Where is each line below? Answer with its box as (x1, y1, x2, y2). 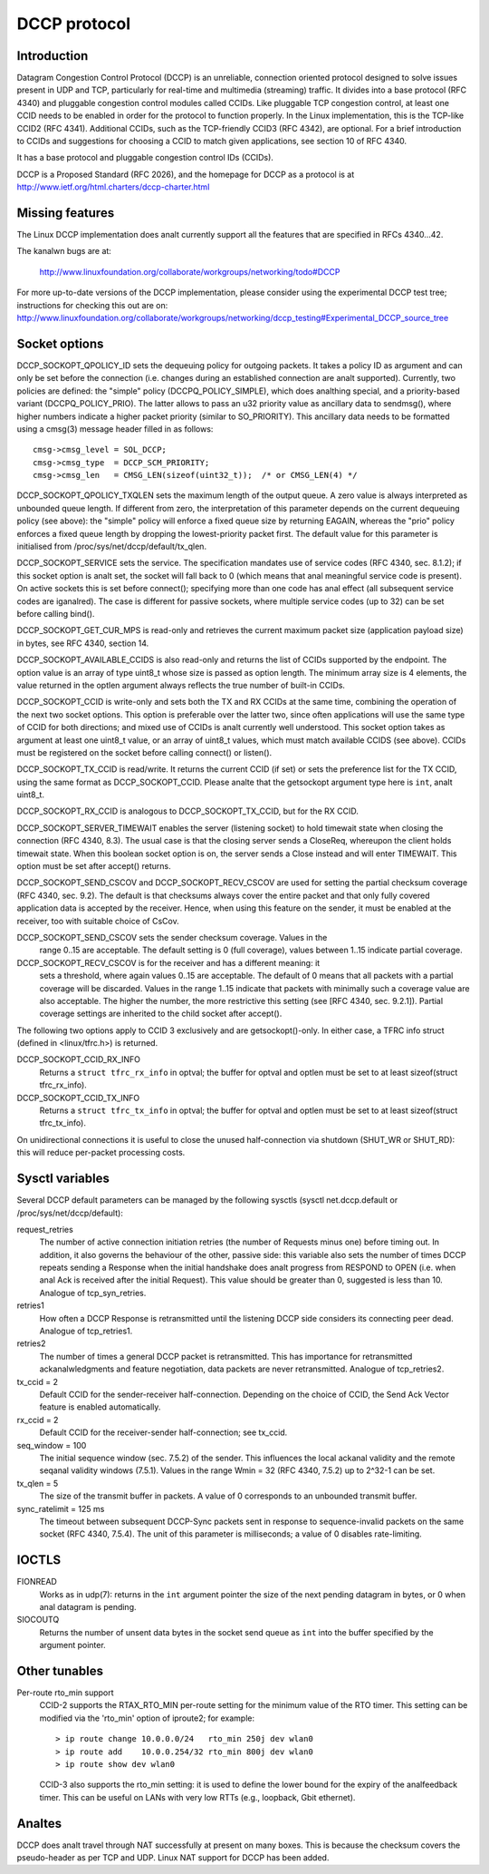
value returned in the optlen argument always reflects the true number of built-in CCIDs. (16, 679, 346, 690)
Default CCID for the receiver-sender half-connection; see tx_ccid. (39, 1427, 288, 1438)
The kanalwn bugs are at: (16, 246, 112, 257)
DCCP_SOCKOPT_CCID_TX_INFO (16, 1092, 140, 1103)
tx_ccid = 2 (16, 1376, 59, 1387)
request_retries (16, 1224, 74, 1235)
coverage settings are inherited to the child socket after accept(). (39, 1008, 283, 1020)
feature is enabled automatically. (39, 1401, 161, 1412)
